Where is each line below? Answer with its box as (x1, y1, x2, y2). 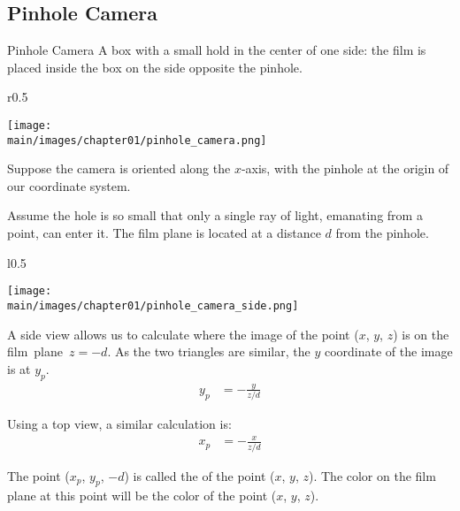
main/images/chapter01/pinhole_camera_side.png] (7, 299, 299, 312)
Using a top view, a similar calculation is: (7, 415, 232, 433)
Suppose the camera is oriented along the (7, 159, 231, 178)
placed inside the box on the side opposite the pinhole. (7, 57, 303, 76)
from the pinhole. (335, 224, 429, 242)
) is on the (393, 324, 449, 343)
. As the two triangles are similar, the (107, 342, 310, 361)
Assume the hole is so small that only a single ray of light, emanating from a (7, 206, 423, 225)
